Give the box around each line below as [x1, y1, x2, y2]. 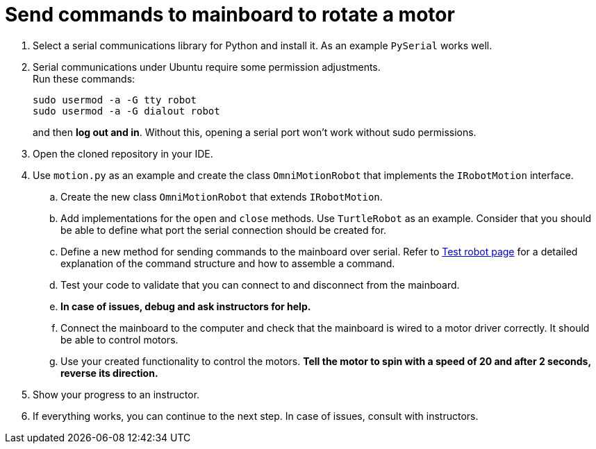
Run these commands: [33, 72, 135, 85]
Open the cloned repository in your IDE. [33, 147, 213, 160]
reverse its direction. [60, 366, 158, 379]
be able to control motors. [60, 333, 179, 346]
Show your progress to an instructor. [33, 388, 200, 400]
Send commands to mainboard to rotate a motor [5, 3, 455, 26]
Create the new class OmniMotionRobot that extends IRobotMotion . [60, 190, 383, 203]
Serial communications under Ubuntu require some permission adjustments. [33, 60, 381, 73]
